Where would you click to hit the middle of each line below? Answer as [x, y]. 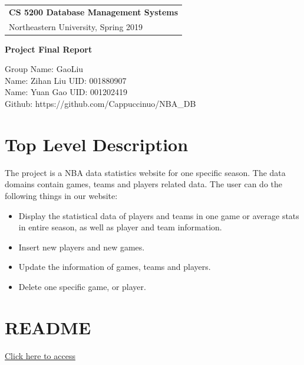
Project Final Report [49, 49]
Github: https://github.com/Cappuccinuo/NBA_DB [100, 104]
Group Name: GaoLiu [44, 69]
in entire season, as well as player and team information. [120, 227]
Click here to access [40, 355]
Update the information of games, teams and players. [115, 267]
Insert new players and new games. [82, 247]
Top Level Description [97, 144]
